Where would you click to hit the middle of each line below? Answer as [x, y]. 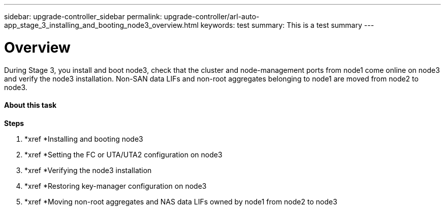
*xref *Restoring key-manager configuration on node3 [116, 186]
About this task [30, 105]
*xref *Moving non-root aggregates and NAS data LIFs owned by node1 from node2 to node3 [181, 201]
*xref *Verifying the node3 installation [88, 170]
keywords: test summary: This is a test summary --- [287, 25]
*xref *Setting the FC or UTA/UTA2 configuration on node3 [123, 154]
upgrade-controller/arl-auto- [212, 16]
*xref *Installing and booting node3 [84, 139]
